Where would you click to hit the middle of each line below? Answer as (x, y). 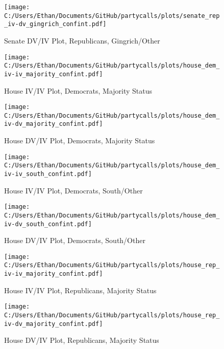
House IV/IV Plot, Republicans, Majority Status (80, 290)
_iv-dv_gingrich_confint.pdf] (55, 24)
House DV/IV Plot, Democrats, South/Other (75, 240)
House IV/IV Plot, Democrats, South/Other (73, 190)
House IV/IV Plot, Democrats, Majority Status (78, 90)
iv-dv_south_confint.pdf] (48, 224)
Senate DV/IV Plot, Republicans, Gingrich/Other (82, 40)
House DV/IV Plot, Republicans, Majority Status (82, 340)
